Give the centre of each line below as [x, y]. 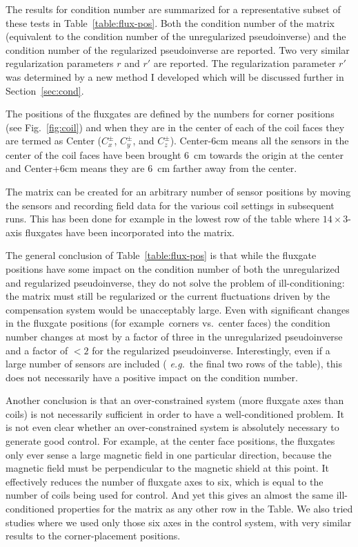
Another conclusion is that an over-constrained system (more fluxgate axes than [175, 400]
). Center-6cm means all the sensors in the [259, 141]
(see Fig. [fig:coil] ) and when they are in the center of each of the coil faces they [175, 127]
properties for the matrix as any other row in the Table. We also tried [205, 509]
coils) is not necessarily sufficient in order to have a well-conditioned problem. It [175, 413]
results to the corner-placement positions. [93, 536]
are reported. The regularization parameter [245, 63]
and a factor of [37, 350]
